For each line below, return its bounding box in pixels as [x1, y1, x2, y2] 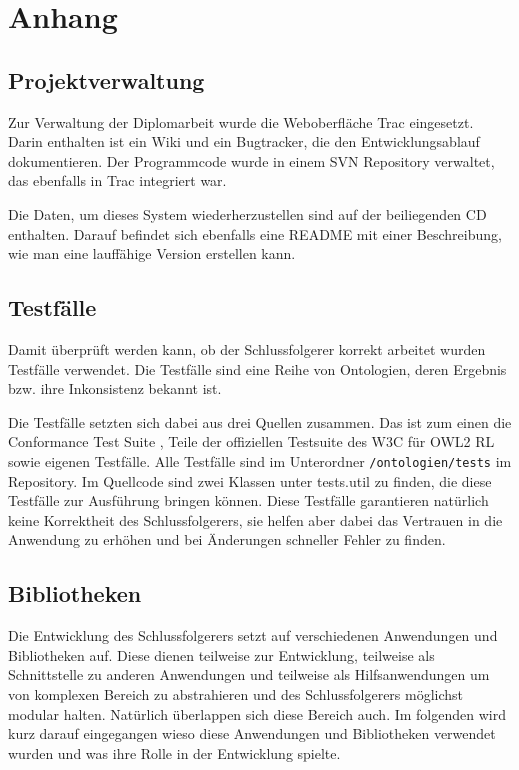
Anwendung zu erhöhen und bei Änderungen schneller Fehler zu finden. [8, 529, 446, 550]
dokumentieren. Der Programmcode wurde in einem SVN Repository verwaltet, [8, 150, 495, 171]
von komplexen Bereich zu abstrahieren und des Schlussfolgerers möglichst [8, 683, 464, 704]
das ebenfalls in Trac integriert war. [8, 170, 227, 191]
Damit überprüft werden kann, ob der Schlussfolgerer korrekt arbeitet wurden [8, 338, 486, 359]
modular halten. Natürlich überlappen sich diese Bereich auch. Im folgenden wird [8, 703, 506, 724]
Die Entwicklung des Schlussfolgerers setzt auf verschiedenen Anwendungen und [8, 625, 498, 646]
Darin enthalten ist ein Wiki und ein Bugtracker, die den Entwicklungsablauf [8, 131, 480, 152]
